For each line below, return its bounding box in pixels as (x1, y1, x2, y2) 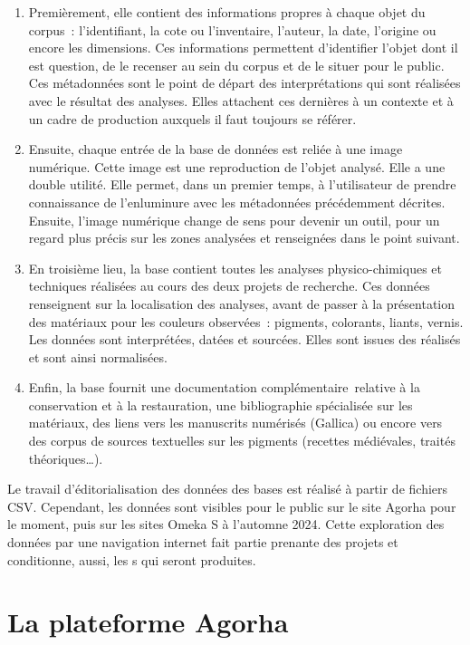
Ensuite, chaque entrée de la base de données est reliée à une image (28, 140, 403, 159)
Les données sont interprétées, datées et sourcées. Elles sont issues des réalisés (28, 330, 461, 349)
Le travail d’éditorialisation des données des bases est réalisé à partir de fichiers (7, 479, 448, 498)
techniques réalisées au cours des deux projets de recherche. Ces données (28, 276, 430, 295)
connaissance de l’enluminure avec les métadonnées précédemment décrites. (28, 192, 446, 211)
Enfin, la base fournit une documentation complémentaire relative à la (28, 378, 420, 397)
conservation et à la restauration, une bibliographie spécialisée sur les (28, 395, 413, 414)
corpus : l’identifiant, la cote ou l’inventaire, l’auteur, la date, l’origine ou (28, 20, 436, 39)
